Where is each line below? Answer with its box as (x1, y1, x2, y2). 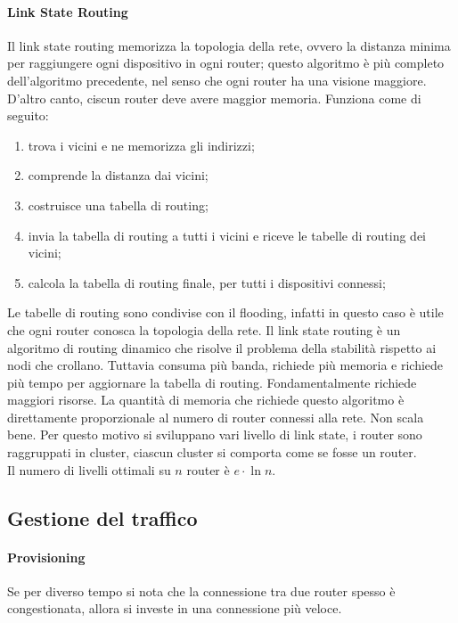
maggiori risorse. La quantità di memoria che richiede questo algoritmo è (7, 390, 405, 409)
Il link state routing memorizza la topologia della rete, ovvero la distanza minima (7, 36, 451, 54)
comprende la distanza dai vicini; (28, 166, 209, 184)
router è (186, 460, 230, 479)
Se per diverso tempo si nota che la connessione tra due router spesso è (7, 581, 396, 600)
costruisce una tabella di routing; (28, 195, 209, 214)
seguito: (7, 106, 49, 125)
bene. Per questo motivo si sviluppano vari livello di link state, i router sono (7, 425, 422, 444)
